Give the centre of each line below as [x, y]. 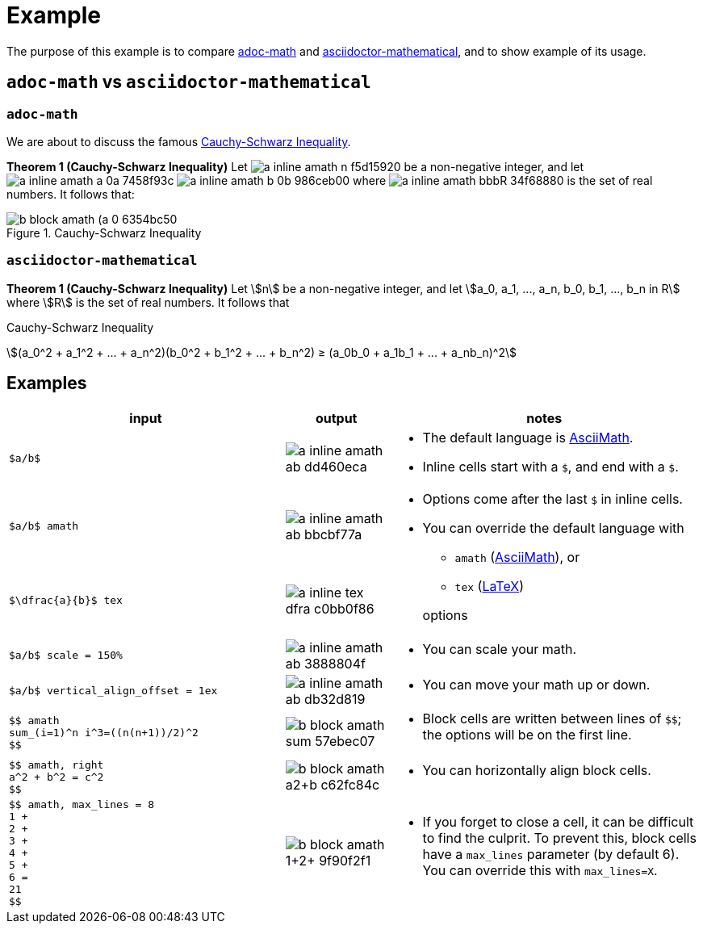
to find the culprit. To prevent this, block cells [559, 838]
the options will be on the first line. [527, 734]
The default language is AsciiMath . [528, 437]
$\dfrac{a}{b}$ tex [66, 601]
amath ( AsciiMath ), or [517, 557]
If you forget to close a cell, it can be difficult [558, 822]
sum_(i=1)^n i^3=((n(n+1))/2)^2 [104, 733]
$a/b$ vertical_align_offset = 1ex [113, 691]
